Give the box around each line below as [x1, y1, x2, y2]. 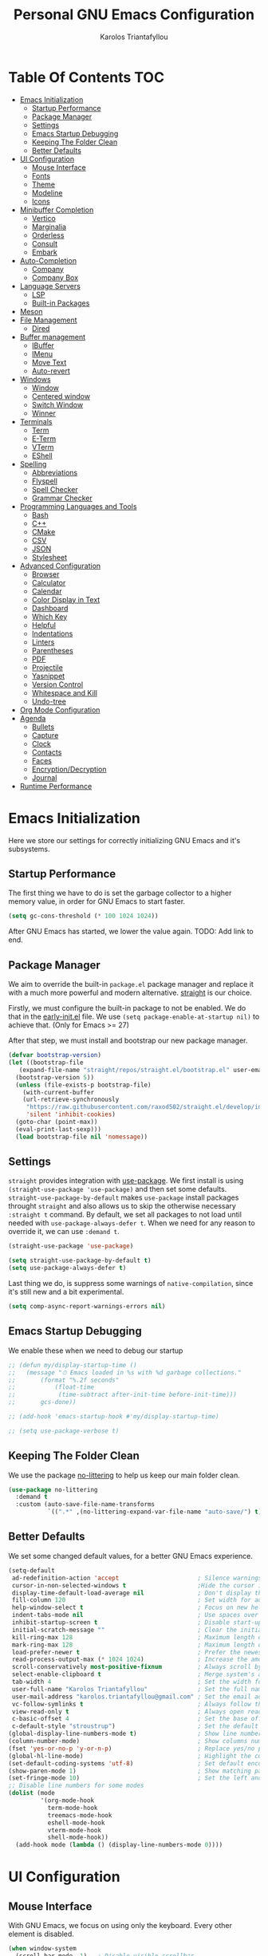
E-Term [31, 433, 57, 444]
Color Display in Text [31, 594, 100, 604]
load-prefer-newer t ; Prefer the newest [11, 1648, 266, 1656]
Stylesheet [31, 552, 68, 562]
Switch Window [31, 400, 84, 409]
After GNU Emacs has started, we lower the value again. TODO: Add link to [8, 927, 254, 937]
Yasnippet [31, 671, 65, 680]
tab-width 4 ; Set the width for [11, 1678, 266, 1686]
